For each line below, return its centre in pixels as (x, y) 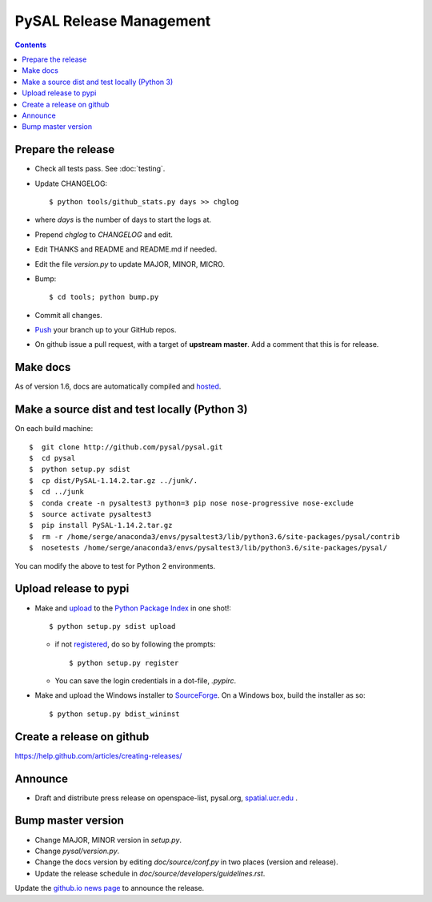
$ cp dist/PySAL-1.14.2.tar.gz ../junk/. (114, 480)
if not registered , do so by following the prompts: (135, 644)
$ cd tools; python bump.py (104, 297)
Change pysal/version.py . (77, 851)
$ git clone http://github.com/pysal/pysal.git (126, 447)
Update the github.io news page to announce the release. (110, 888)
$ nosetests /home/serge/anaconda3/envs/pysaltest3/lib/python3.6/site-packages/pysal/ (208, 548)
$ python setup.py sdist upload (112, 626)
